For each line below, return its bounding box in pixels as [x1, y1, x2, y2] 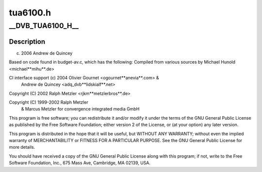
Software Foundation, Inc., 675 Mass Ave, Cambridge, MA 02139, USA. [9, 160, 150, 166]
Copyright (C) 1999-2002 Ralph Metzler [9, 99, 88, 105]
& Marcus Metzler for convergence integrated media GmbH [21, 106, 140, 112]
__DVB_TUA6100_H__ [9, 21, 79, 30]
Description [9, 37, 46, 46]
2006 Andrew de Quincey [21, 50, 73, 56]
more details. [9, 144, 35, 150]
